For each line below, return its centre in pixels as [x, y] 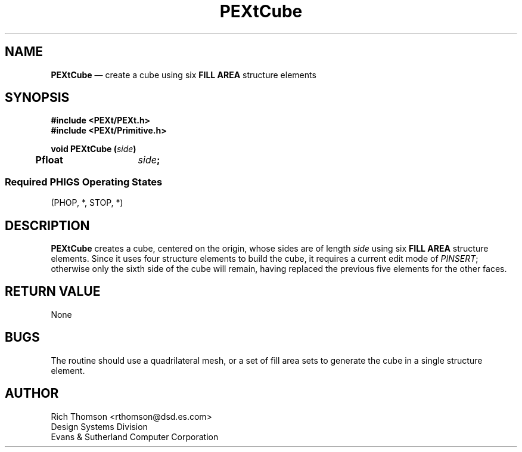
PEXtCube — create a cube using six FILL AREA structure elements [184, 75]
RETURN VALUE [53, 292]
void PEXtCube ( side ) [94, 149]
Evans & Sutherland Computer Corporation [135, 436]
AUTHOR [32, 394]
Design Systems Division [99, 426]
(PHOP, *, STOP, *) [87, 203]
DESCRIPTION [47, 225]
